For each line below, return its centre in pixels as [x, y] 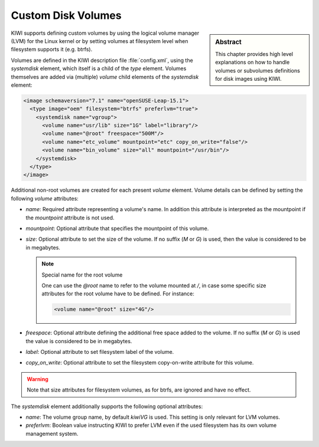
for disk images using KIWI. [248, 78]
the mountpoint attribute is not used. [70, 218]
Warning [38, 379]
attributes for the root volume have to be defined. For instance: [118, 294]
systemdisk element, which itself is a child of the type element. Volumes [99, 68]
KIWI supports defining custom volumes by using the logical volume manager [105, 33]
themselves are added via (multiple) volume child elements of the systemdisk [105, 77]
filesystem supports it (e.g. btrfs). [52, 50]
